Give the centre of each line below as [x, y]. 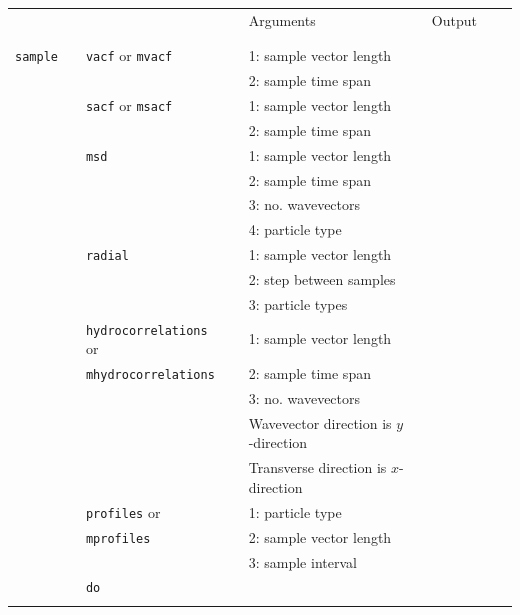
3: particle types [298, 303]
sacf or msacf [129, 104]
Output [454, 19]
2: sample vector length [320, 536]
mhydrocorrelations [150, 375]
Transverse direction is [317, 467]
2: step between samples [322, 278]
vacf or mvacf [129, 55]
